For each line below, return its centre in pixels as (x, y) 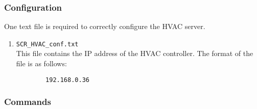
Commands (28, 102)
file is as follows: (41, 63)
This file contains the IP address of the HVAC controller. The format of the (135, 53)
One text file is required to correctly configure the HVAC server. (105, 26)
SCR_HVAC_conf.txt (47, 44)
